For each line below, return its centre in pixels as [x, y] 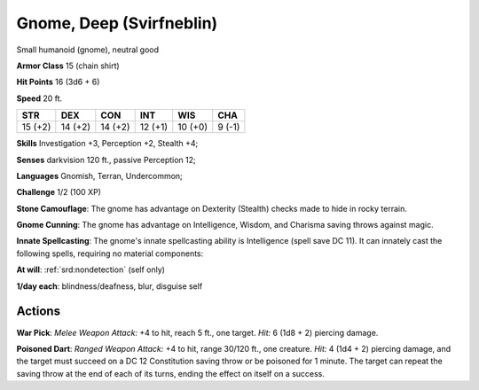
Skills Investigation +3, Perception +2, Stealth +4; [107, 144]
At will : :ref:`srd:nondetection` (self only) [91, 269]
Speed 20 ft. [39, 98]
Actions [39, 312]
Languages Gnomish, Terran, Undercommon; [100, 175]
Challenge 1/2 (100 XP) [59, 192]
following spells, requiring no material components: [110, 253]
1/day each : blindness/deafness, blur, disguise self [110, 286]
